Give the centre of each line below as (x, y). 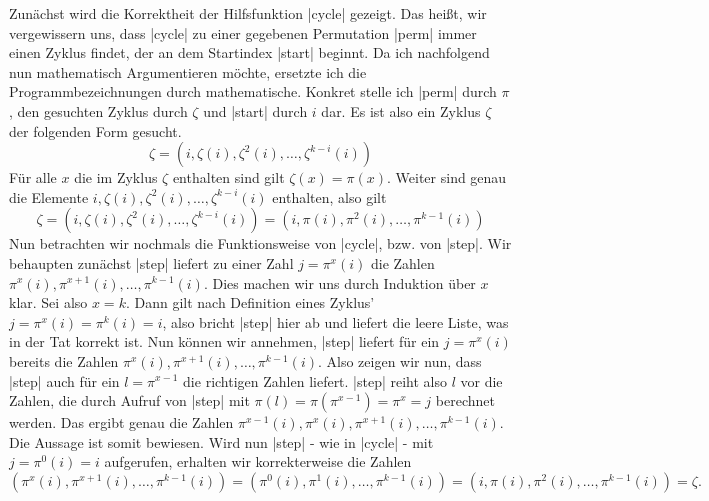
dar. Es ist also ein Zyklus (401, 110)
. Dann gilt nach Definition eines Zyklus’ (250, 302)
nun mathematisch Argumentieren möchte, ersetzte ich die (188, 71)
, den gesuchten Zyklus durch (98, 110)
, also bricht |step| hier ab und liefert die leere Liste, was (335, 321)
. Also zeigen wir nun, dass (399, 360)
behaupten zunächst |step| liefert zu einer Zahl (151, 262)
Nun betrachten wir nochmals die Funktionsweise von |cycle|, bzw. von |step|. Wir (260, 243)
